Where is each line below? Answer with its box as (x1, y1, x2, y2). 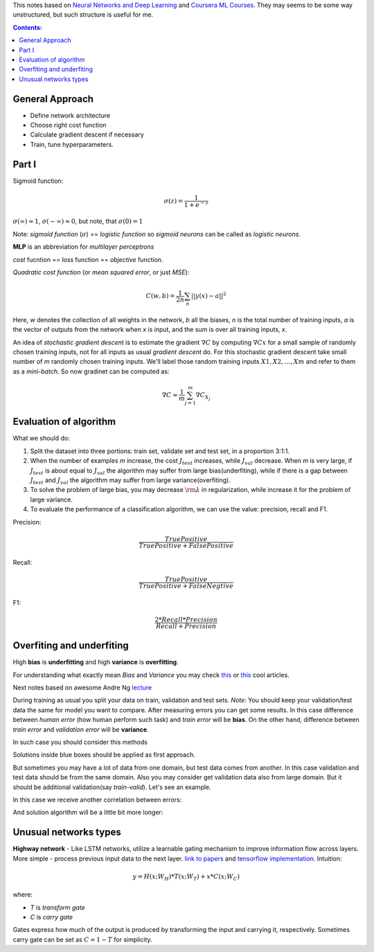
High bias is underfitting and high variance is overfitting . (12, 658, 179, 667)
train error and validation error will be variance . (12, 725, 149, 734)
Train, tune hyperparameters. (30, 140, 114, 148)
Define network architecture (30, 111, 111, 119)
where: (12, 890, 33, 899)
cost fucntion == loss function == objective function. (12, 255, 163, 263)
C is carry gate (30, 913, 73, 922)
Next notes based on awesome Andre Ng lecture (12, 683, 152, 691)
